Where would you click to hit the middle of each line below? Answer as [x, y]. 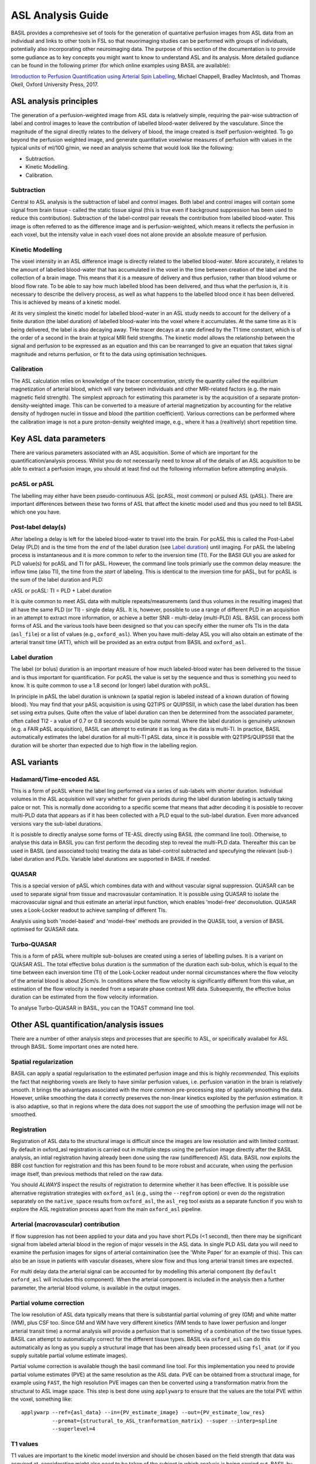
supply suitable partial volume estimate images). [69, 1355]
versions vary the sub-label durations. [56, 823]
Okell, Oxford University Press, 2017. [55, 84]
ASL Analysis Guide [60, 15]
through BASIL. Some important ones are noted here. [75, 1047]
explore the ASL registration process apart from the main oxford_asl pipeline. [107, 1209]
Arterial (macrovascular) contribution [65, 1224]
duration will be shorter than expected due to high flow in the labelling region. [104, 745]
